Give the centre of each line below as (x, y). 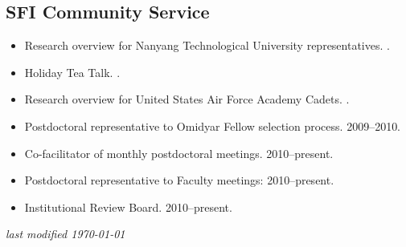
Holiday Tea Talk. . (72, 72)
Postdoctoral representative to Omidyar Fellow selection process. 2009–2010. (213, 126)
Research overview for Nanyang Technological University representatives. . (207, 45)
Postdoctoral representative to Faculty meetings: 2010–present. (179, 180)
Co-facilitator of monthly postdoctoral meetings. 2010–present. (179, 153)
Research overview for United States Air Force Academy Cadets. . (187, 99)
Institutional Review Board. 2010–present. (128, 207)
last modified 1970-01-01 (66, 234)
